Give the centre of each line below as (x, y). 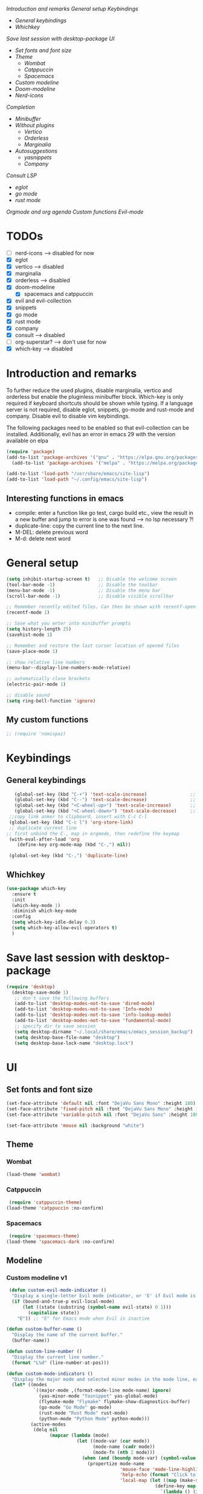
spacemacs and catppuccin (59, 294)
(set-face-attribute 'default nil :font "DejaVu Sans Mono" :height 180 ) (101, 1104)
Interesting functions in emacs (65, 498)
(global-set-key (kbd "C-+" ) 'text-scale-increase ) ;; (105, 794)
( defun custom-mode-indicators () (50, 1374)
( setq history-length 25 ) (39, 629)
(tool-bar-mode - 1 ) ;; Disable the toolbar (82, 585)
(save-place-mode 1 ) (32, 651)
